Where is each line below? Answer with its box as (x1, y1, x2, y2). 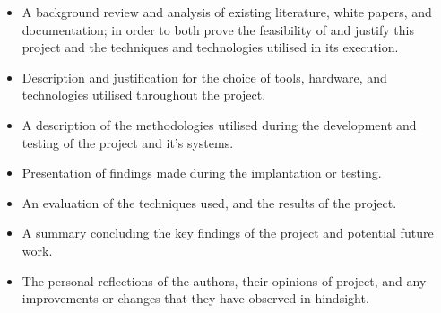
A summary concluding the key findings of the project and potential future (22, 223, 434, 242)
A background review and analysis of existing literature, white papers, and (22, 3, 432, 21)
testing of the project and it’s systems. (22, 133, 234, 152)
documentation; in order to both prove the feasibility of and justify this (22, 20, 414, 39)
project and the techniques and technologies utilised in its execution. (22, 38, 399, 57)
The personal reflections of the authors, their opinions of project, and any (22, 271, 427, 290)
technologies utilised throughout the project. (22, 85, 266, 104)
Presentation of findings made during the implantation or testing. (22, 163, 382, 182)
